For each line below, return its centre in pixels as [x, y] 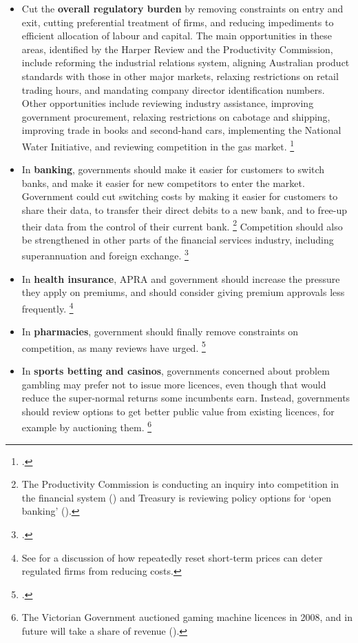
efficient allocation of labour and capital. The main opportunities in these [177, 36]
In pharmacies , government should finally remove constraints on [160, 332]
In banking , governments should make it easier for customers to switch [173, 169]
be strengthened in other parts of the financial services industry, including [178, 239]
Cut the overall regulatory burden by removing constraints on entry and [182, 8]
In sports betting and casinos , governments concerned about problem [176, 370]
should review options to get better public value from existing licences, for [178, 411]
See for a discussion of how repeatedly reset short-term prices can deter [172, 557]
